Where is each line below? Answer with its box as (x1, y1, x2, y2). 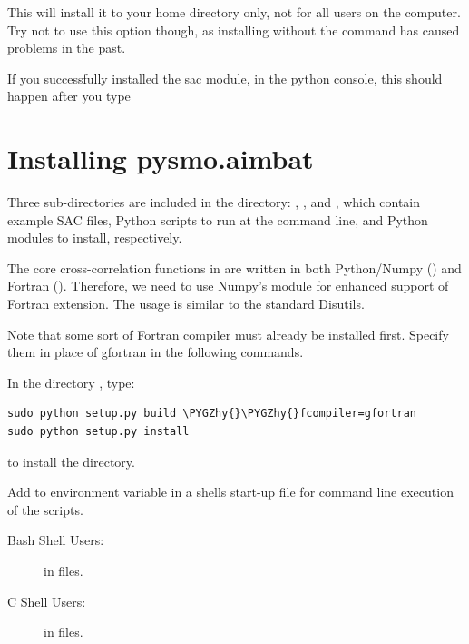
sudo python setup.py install (7, 425, 190, 439)
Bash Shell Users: (7, 530, 104, 550)
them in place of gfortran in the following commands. (7, 342, 304, 362)
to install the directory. (7, 451, 135, 471)
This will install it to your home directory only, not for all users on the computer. (7, 3, 461, 21)
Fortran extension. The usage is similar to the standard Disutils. (7, 294, 365, 313)
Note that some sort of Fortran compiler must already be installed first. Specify (7, 324, 449, 343)
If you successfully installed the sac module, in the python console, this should (7, 68, 443, 87)
